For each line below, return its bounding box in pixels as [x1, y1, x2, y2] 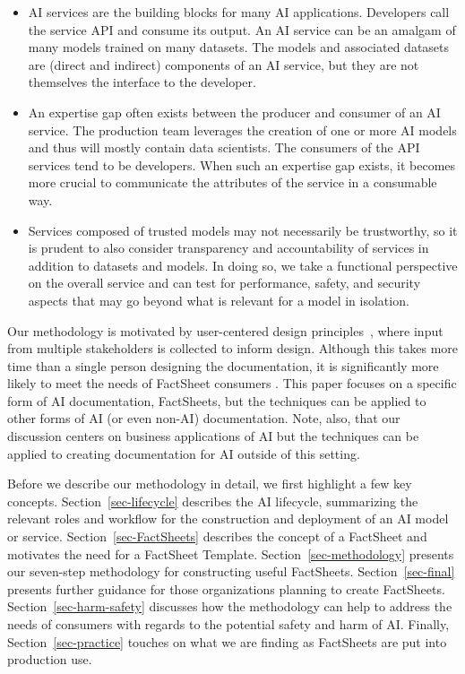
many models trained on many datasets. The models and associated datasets [28, 38, 450, 56]
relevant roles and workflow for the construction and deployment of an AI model [7, 509, 449, 528]
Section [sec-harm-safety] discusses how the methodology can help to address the [7, 597, 452, 616]
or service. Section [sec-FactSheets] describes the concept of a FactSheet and [7, 527, 427, 546]
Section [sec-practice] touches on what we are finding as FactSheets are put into [7, 632, 447, 651]
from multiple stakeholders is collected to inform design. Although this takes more [7, 339, 459, 358]
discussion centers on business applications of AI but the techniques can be [7, 427, 419, 445]
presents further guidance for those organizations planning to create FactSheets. [7, 579, 445, 598]
